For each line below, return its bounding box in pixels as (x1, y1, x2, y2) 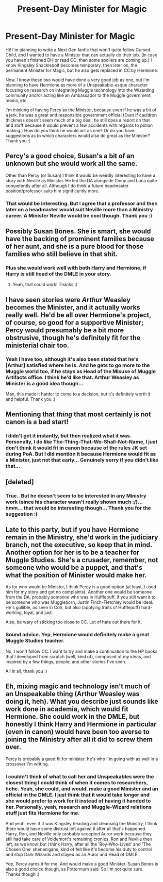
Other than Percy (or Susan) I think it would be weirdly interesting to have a (5, 172, 156, 178)
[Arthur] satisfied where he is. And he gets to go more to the (5, 362, 150, 369)
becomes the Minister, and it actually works (5, 303, 140, 311)
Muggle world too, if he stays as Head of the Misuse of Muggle (5, 368, 156, 374)
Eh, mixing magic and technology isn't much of (5, 682, 150, 691)
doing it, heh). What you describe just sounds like (5, 697, 159, 706)
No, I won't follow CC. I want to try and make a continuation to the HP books (5, 648, 158, 654)
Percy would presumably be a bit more (5, 326, 124, 334)
